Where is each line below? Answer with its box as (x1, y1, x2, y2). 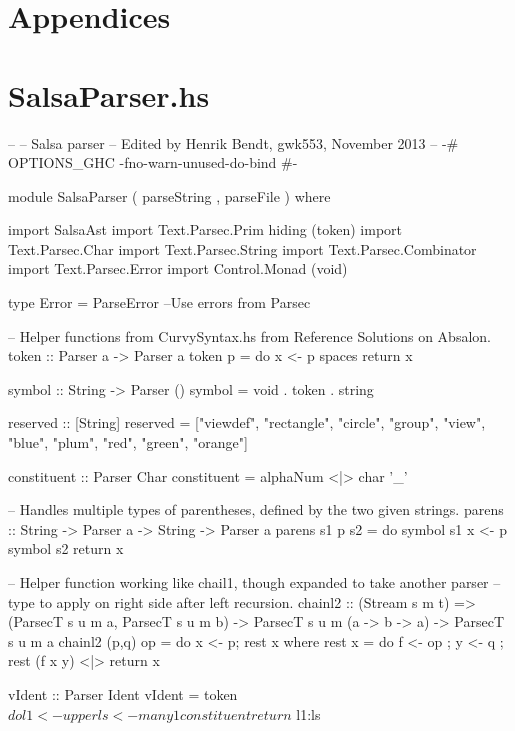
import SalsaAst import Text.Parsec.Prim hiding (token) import (8, 219, 403, 240)
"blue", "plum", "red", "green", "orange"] (8, 432, 248, 453)
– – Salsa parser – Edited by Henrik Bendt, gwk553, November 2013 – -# (8, 132, 459, 153)
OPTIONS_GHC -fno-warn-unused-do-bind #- (8, 152, 298, 173)
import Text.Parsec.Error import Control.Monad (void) (8, 258, 348, 279)
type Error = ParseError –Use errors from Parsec (8, 292, 311, 313)
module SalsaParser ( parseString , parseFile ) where (8, 185, 331, 206)
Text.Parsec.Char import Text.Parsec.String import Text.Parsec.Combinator (8, 238, 477, 259)
